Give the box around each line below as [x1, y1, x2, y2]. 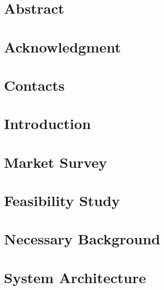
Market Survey [4, 152, 107, 172]
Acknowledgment [4, 36, 121, 56]
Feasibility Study [4, 190, 120, 211]
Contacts [4, 75, 65, 95]
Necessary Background [4, 229, 161, 249]
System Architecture [4, 267, 146, 287]
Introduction [4, 113, 91, 133]
